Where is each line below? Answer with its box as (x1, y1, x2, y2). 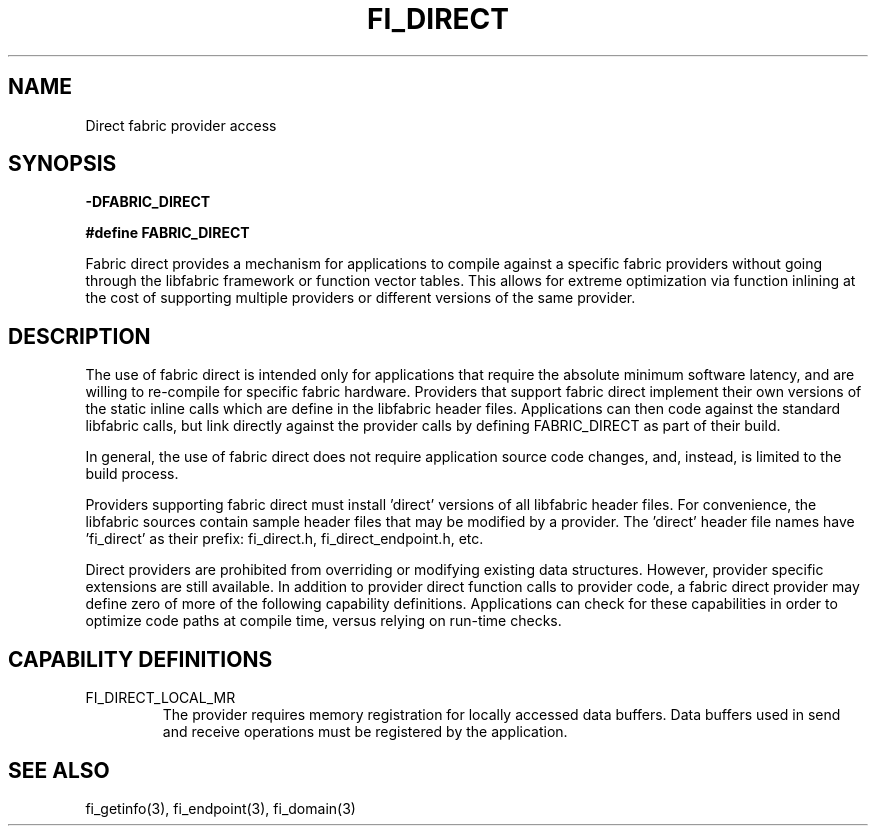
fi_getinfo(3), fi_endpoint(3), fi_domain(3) (85, 799, 356, 817)
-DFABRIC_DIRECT (85, 193, 211, 211)
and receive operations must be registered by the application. (162, 723, 568, 741)
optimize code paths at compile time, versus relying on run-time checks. (85, 612, 562, 630)
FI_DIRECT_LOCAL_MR (85, 689, 236, 707)
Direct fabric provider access (85, 116, 277, 134)
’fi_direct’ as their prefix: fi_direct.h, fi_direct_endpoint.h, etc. (85, 530, 484, 548)
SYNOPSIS (8, 151, 117, 177)
